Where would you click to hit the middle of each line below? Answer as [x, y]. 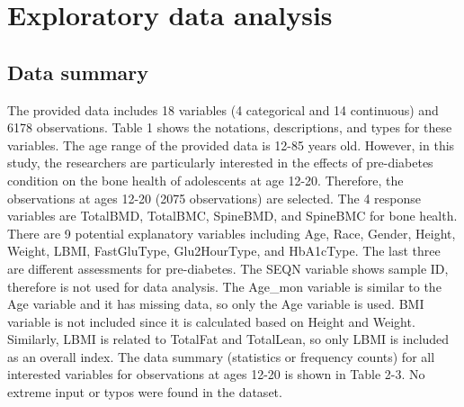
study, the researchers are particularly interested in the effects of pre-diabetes [220, 163]
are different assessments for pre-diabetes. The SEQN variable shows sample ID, [228, 268]
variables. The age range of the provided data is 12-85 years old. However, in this [231, 145]
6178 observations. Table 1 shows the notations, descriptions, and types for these [230, 127]
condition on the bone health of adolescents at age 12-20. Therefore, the [205, 180]
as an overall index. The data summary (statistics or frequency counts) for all [221, 356]
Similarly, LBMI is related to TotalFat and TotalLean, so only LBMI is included [228, 339]
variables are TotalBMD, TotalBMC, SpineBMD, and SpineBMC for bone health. [232, 216]
